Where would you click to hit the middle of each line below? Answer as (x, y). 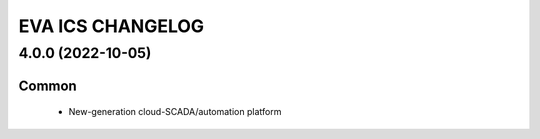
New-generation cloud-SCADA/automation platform (175, 112)
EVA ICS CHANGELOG (111, 26)
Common (47, 85)
